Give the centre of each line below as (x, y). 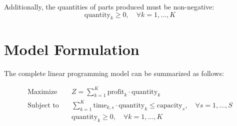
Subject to (43, 105)
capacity (169, 105)
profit (116, 92)
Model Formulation (72, 49)
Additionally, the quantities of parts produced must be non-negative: (109, 6)
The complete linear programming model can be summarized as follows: (114, 73)
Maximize (42, 92)
